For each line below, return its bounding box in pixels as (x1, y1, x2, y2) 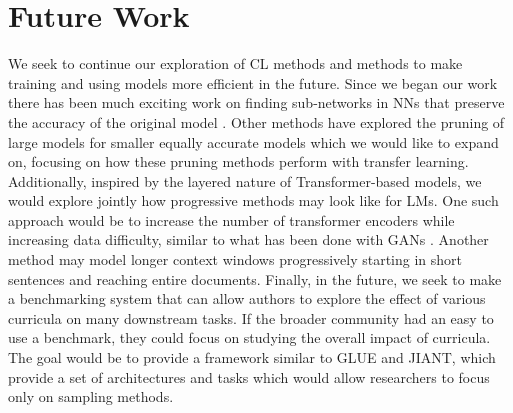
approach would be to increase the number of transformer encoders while (8, 209, 455, 230)
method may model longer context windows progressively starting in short (8, 249, 463, 270)
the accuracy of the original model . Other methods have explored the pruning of (8, 111, 505, 132)
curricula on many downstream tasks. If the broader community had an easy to (8, 307, 494, 328)
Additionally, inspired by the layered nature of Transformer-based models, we (8, 170, 482, 191)
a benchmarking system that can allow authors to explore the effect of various (8, 288, 486, 309)
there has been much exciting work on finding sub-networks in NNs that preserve (8, 92, 505, 113)
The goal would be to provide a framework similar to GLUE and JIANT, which (8, 347, 496, 368)
